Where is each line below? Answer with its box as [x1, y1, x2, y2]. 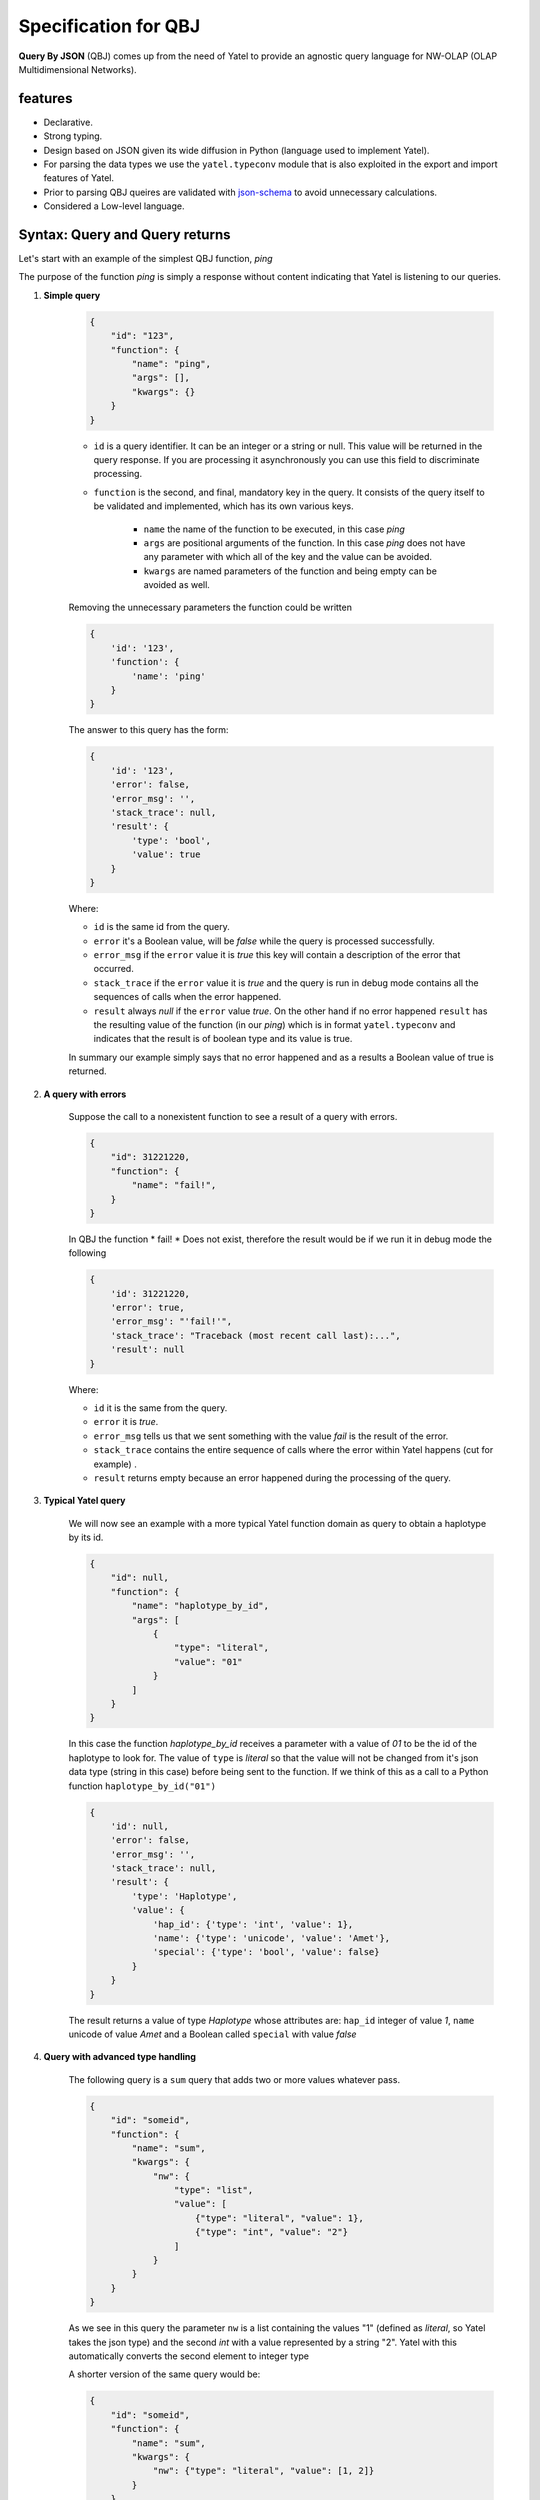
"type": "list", [173, 2185, 254, 2196]
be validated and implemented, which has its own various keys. [93, 500, 354, 512]
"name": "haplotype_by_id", [131, 1600, 270, 1612]
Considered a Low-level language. [43, 200, 185, 212]
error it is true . [93, 1416, 159, 1428]
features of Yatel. [43, 172, 115, 184]
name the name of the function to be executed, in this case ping [143, 523, 405, 535]
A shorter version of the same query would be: [68, 2368, 261, 2380]
